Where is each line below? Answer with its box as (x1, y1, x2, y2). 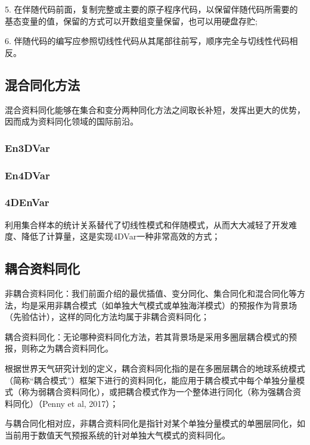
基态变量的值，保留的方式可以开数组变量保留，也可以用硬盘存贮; (5, 14, 258, 27)
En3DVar (5, 140, 50, 155)
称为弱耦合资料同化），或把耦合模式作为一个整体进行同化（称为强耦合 (21, 385, 293, 398)
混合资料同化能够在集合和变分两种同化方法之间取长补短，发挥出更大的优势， (5, 103, 305, 116)
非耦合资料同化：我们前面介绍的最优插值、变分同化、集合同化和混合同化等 (5, 287, 297, 300)
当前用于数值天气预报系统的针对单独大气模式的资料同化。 (5, 429, 230, 441)
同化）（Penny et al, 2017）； (13, 397, 119, 409)
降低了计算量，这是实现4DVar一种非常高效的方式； (21, 230, 221, 242)
